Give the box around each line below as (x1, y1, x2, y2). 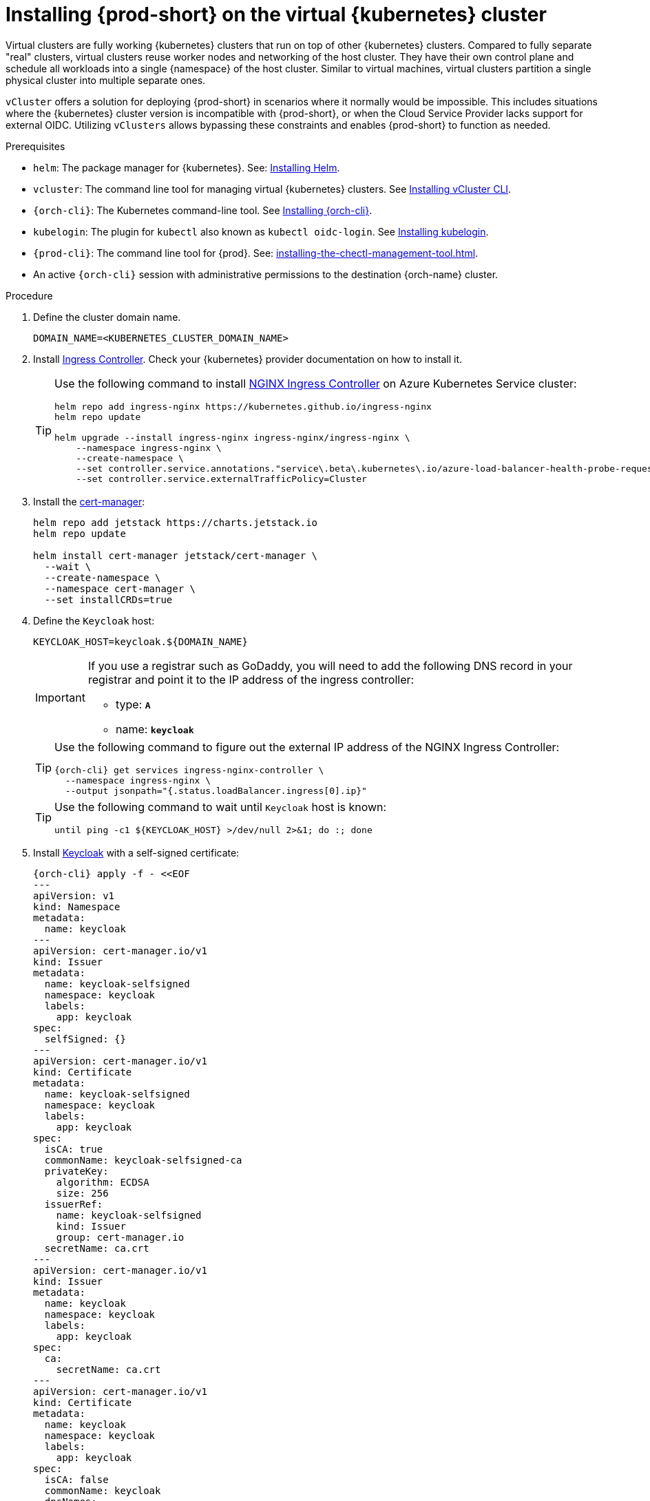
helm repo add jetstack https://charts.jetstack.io (33, 516, 318, 528)
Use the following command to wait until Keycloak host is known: (54, 799, 387, 814)
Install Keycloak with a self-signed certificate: (33, 846, 240, 859)
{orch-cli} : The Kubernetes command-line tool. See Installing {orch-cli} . (33, 204, 373, 216)
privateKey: (44, 1165, 109, 1177)
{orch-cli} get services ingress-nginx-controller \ (54, 764, 324, 775)
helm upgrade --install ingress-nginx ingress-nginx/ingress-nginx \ (54, 432, 410, 443)
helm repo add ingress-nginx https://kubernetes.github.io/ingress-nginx (54, 401, 432, 412)
